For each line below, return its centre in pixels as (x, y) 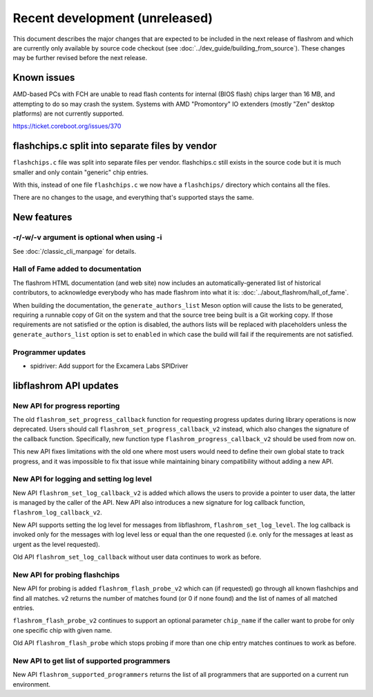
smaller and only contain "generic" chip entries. (80, 172)
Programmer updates (49, 352)
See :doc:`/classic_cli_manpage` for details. (75, 251)
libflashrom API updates (66, 385)
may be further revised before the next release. (80, 58)
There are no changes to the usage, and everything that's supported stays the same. (133, 198)
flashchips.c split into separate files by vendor (115, 146)
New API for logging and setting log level (82, 479)
